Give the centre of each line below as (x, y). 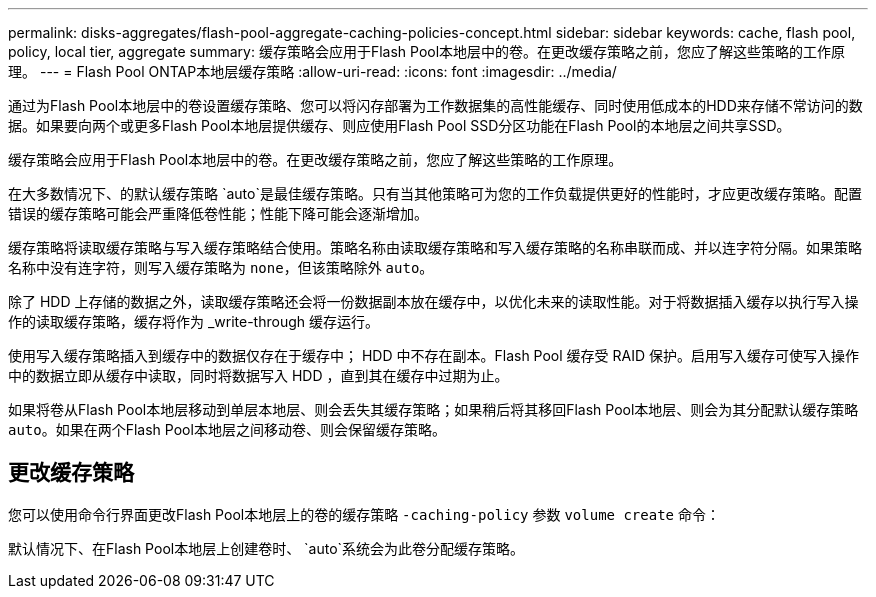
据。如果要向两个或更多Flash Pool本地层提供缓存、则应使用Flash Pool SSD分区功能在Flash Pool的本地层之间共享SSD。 (399, 125)
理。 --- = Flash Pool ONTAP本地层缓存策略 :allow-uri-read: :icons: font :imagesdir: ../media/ (312, 71)
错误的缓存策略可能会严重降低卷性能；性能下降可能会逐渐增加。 (218, 213)
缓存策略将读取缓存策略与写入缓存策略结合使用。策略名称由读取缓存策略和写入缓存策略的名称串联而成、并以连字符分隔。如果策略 (435, 247)
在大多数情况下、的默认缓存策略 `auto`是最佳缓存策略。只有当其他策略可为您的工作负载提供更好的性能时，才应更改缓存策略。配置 (435, 193)
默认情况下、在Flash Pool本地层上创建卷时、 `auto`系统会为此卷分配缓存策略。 (266, 548)
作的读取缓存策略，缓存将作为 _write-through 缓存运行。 (193, 321)
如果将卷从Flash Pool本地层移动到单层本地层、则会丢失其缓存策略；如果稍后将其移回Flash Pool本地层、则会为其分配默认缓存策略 (433, 409)
